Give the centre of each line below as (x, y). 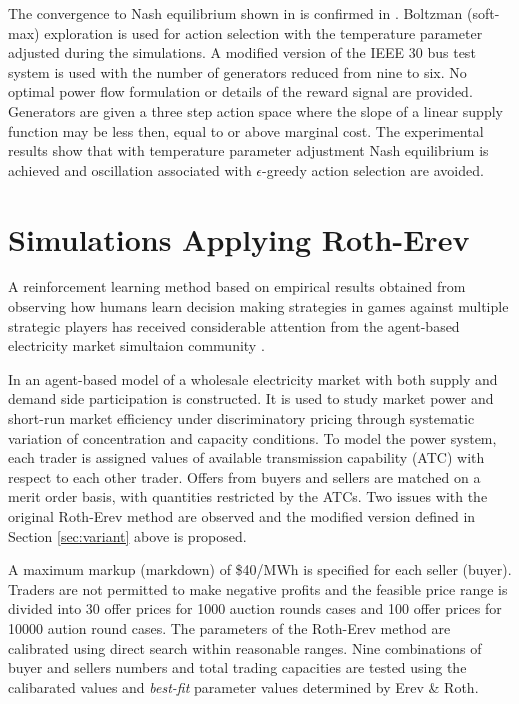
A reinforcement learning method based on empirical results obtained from (237, 286)
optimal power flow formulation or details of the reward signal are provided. (240, 91)
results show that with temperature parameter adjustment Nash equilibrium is (248, 150)
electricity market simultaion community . (136, 345)
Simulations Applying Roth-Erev (239, 238)
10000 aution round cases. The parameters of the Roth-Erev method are (229, 627)
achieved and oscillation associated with (130, 169)
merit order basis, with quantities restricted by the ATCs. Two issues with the (248, 496)
